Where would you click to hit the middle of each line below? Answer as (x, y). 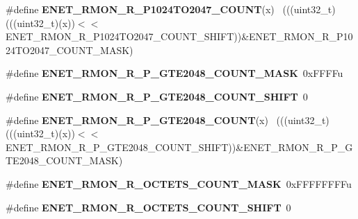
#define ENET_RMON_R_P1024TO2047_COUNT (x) (140, 9)
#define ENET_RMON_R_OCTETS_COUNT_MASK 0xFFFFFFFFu (179, 183)
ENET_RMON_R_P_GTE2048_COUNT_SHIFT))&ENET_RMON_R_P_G (179, 147)
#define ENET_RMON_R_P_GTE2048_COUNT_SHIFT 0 (157, 96)
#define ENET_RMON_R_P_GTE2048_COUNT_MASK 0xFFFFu (174, 73)
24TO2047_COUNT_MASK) (70, 50)
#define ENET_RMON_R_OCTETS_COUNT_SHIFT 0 (148, 207)
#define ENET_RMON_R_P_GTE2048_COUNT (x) (137, 120)
